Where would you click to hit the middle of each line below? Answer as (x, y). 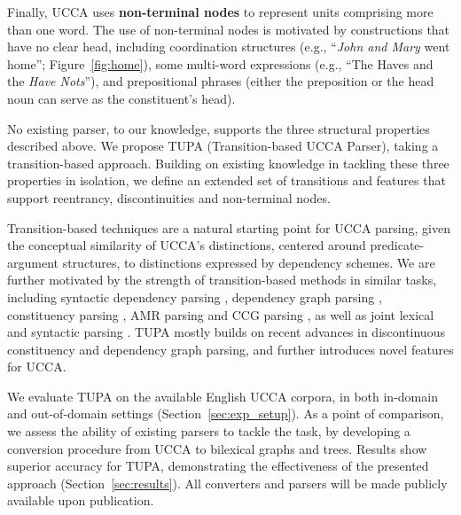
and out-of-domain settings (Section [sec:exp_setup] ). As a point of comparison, (226, 414)
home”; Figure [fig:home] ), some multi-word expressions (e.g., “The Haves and (220, 63)
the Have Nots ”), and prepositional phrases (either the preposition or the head (221, 81)
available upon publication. (81, 500)
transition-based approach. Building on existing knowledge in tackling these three (228, 163)
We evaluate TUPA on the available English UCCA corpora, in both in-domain (223, 396)
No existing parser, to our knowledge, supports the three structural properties (219, 128)
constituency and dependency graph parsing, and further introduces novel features (230, 349)
